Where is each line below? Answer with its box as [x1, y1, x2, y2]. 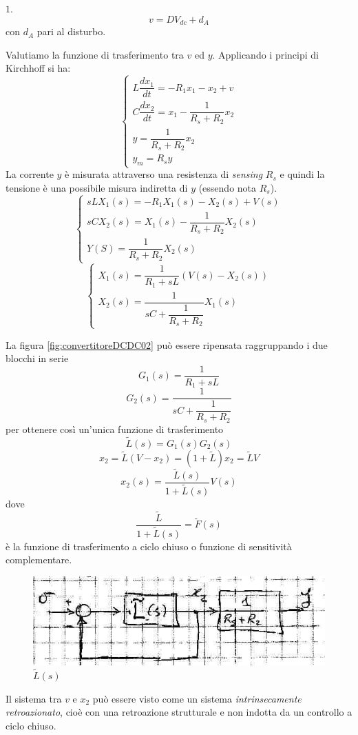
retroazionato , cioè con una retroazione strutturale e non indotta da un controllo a [6, 705, 352, 719]
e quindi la [280, 167, 325, 181]
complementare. [6, 552, 72, 567]
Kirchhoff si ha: [6, 61, 71, 75]
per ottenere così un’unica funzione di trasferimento [6, 421, 224, 436]
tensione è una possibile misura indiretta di [6, 180, 188, 194]
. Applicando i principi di [212, 47, 319, 61]
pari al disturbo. [36, 24, 106, 39]
